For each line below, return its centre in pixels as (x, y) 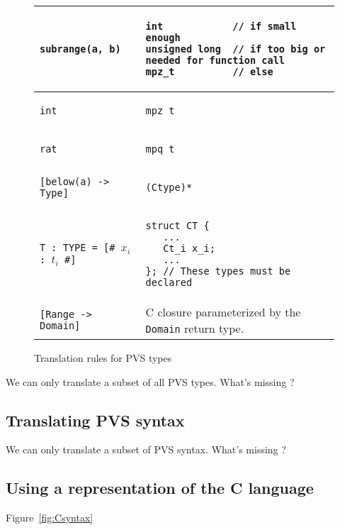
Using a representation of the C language (160, 488)
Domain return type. (195, 328)
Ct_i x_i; (189, 248)
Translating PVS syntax (95, 420)
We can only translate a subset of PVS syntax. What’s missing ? (146, 449)
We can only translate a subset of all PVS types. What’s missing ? (150, 381)
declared (169, 282)
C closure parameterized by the (223, 312)
